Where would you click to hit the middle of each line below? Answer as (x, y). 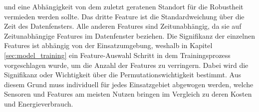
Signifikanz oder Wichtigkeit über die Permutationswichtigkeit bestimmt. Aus (123, 75)
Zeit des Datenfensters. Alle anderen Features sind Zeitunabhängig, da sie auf (123, 26)
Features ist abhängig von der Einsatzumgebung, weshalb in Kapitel (108, 45)
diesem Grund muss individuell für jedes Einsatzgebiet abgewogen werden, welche (129, 84)
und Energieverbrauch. (39, 103)
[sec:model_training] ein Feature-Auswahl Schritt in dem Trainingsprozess (117, 55)
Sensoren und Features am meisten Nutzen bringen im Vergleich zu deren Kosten (128, 94)
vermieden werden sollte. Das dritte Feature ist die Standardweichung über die (124, 16)
